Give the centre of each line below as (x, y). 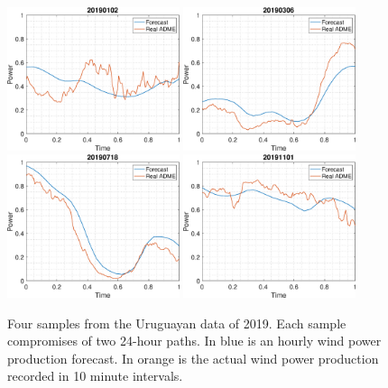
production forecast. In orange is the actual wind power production (193, 358)
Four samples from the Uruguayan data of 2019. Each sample (177, 323)
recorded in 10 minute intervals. (95, 376)
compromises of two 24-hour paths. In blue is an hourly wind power (194, 341)
